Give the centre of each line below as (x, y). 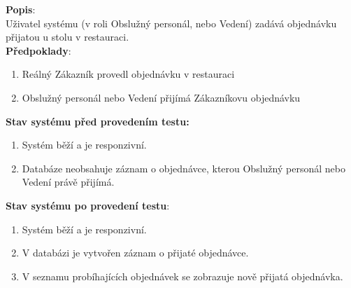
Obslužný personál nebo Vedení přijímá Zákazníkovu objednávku (161, 97)
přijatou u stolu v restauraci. (67, 37)
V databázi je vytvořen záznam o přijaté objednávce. (135, 253)
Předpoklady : (38, 50)
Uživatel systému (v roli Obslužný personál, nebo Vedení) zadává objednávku (171, 23)
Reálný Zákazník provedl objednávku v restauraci (128, 74)
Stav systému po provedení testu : (88, 205)
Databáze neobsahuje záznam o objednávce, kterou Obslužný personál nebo (184, 168)
